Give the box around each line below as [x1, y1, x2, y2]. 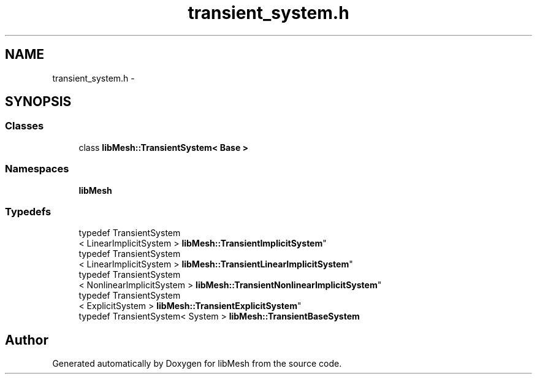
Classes [5, 120, 44, 132]
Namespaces [5, 163, 69, 175]
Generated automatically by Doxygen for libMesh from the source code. [52, 358, 342, 369]
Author [5, 332, 48, 348]
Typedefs [5, 205, 51, 218]
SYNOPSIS [5, 94, 72, 110]
